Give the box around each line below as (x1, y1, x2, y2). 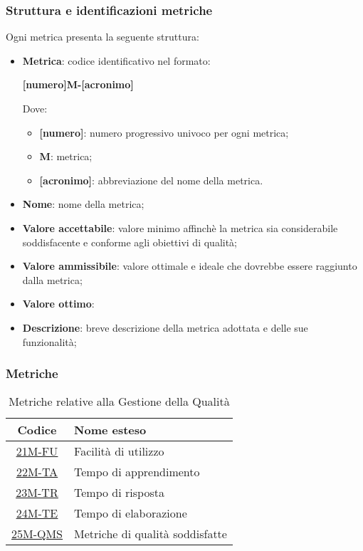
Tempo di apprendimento (74, 463, 200, 481)
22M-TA (16, 463, 58, 481)
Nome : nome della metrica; (22, 196, 144, 211)
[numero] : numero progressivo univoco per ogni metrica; (39, 125, 289, 140)
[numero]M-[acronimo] (22, 77, 134, 92)
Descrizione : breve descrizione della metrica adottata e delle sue (22, 320, 308, 335)
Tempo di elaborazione (74, 505, 187, 522)
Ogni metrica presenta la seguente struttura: (6, 29, 199, 44)
